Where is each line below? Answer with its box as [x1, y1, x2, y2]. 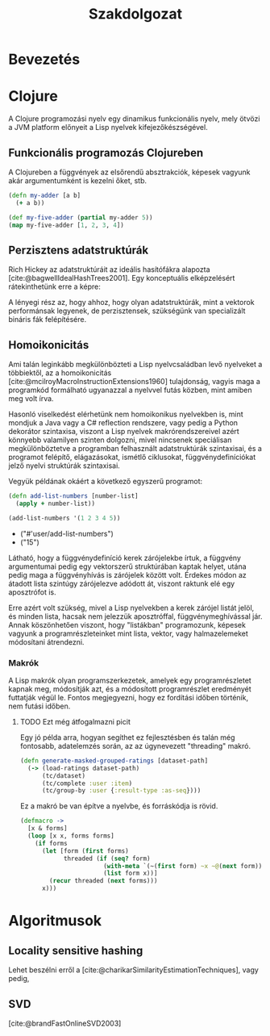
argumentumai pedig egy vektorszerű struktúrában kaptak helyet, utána [8, 562, 247, 571]
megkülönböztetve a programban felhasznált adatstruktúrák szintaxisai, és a [8, 444, 262, 453]
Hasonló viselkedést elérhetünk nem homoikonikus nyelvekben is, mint [8, 409, 243, 420]
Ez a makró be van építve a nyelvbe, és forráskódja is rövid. [19, 801, 218, 811]
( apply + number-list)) [15, 499, 95, 508]
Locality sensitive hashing [8, 943, 143, 957]
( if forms [35, 839, 68, 847]
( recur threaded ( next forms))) [49, 877, 158, 885]
